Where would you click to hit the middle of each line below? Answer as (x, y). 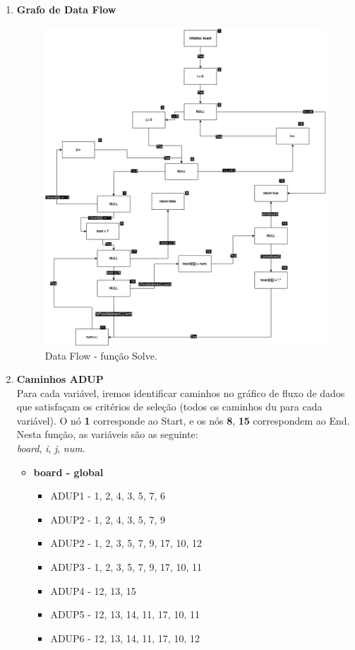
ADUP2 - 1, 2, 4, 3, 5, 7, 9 (108, 519)
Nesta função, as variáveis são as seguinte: (107, 434)
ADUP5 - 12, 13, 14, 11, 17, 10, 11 (125, 614)
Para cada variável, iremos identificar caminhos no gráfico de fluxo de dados (181, 392)
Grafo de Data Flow (66, 9)
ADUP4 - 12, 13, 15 (93, 590)
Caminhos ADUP (60, 379)
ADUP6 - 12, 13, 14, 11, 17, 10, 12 (125, 638)
